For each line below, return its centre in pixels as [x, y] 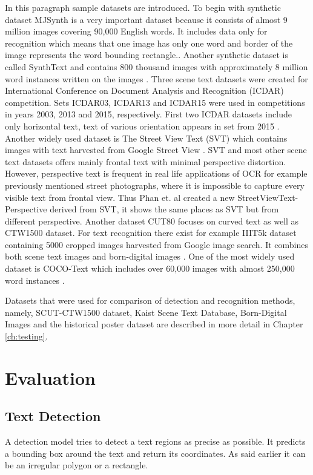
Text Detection [53, 416]
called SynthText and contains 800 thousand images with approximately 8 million [156, 66]
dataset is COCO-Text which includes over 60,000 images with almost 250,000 [150, 268]
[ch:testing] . [26, 336]
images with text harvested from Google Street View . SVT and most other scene [156, 150]
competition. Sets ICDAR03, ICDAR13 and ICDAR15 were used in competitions [155, 102]
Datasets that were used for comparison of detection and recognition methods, [150, 300]
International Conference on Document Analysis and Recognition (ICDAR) [144, 90]
